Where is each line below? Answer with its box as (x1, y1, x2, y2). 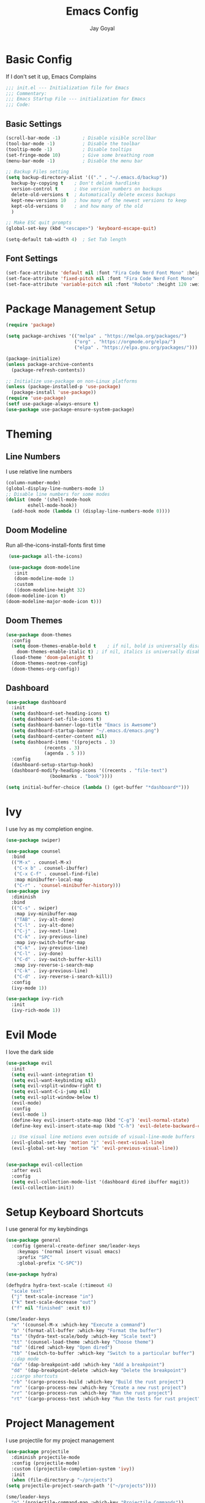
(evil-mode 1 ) (11, 1111, 47, 1117)
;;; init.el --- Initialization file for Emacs (6, 85, 130, 91)
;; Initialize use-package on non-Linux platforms (6, 378, 138, 384)
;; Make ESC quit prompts (6, 219, 72, 226)
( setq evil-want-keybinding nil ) (11, 1077, 97, 1083)
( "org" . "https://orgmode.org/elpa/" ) (73, 339, 176, 345)
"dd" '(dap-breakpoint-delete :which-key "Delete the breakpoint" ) (11, 1367, 187, 1374)
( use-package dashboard (6, 699, 67, 706)
